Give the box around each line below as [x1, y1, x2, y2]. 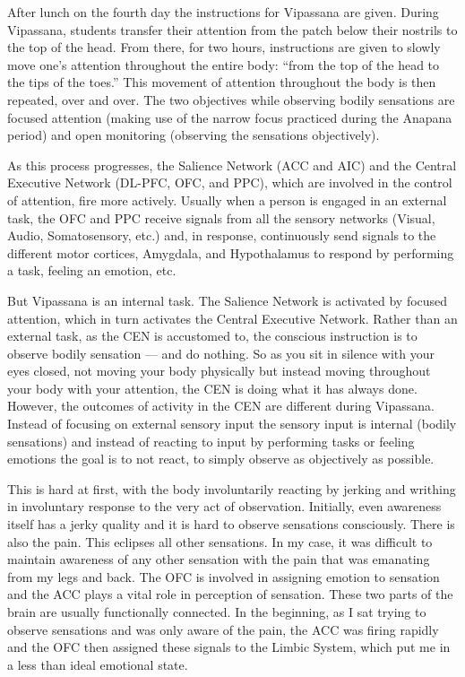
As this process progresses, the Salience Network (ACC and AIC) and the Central [7, 155, 457, 174]
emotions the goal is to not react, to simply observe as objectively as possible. [7, 449, 435, 468]
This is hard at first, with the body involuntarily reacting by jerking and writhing [7, 479, 456, 498]
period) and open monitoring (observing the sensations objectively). [7, 126, 380, 144]
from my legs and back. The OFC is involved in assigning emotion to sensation [7, 567, 440, 586]
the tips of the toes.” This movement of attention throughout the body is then [7, 73, 436, 91]
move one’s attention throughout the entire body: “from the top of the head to [7, 55, 440, 74]
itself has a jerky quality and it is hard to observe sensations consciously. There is [7, 515, 455, 534]
